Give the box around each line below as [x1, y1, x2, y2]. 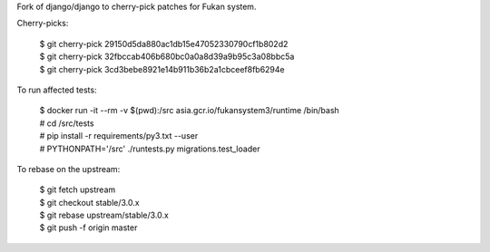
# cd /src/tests [39, 118, 94, 129]
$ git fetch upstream [39, 184, 116, 195]
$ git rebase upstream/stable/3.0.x [39, 209, 170, 221]
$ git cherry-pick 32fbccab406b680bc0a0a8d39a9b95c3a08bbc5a [39, 51, 295, 63]
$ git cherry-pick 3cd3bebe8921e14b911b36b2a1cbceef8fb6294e [39, 63, 285, 74]
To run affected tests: [16, 84, 97, 95]
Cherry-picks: [16, 18, 69, 29]
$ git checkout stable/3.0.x [39, 197, 140, 208]
